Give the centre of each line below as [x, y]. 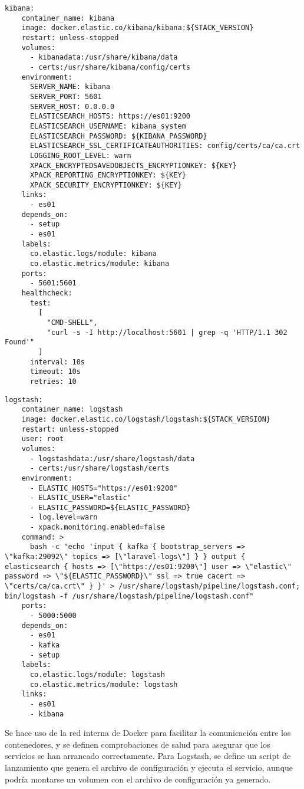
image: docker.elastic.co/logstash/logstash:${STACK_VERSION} [146, 419]
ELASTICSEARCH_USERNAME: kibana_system [108, 126]
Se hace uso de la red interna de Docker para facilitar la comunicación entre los [148, 733]
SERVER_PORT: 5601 [66, 96]
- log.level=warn [64, 517]
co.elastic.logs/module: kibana [93, 254]
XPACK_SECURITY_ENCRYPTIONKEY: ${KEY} [106, 185]
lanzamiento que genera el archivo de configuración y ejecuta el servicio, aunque [149, 767]
